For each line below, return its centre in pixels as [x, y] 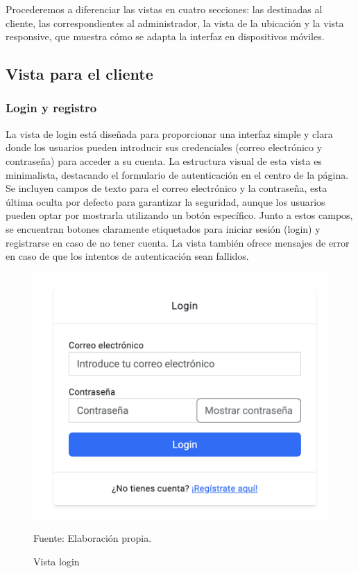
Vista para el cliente [79, 74]
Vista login [57, 561]
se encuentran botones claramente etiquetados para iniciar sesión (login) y [163, 228]
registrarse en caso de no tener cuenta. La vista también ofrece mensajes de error [178, 242]
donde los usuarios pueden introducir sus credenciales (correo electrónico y [164, 147]
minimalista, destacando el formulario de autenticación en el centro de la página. [177, 174]
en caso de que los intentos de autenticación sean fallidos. [127, 256]
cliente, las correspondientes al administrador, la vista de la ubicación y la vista [175, 23]
